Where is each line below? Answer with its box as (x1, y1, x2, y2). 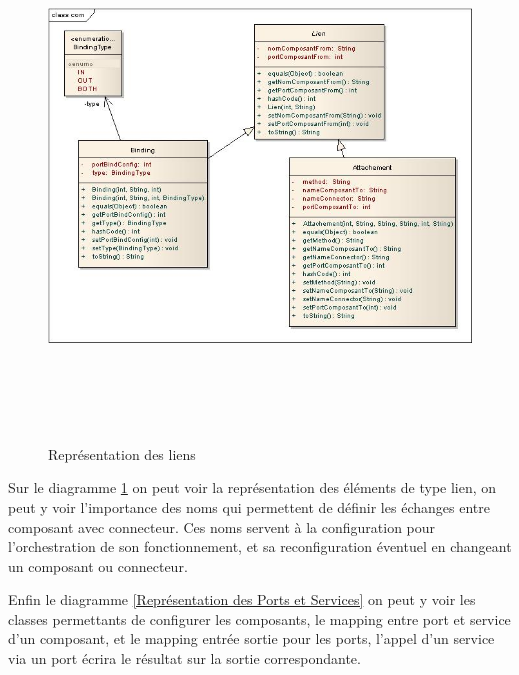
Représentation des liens (48, 443, 196, 464)
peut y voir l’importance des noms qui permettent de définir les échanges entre (8, 496, 490, 517)
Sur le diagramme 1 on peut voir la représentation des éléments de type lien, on (8, 477, 497, 498)
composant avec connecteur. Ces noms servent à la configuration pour (8, 516, 436, 537)
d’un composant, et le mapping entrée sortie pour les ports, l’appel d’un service (8, 628, 495, 649)
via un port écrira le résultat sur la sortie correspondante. (8, 648, 361, 669)
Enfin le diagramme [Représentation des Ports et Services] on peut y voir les (8, 589, 476, 610)
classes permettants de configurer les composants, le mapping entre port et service (8, 608, 511, 629)
